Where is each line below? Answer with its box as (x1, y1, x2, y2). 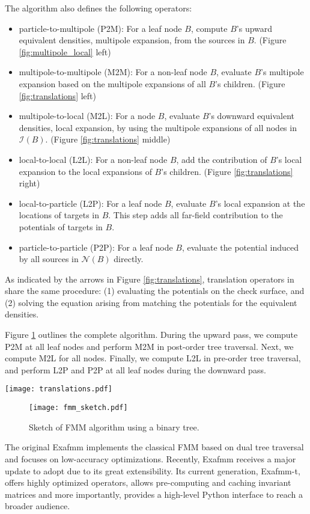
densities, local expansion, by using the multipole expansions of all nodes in (19, 121, 297, 133)
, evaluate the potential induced (181, 240, 299, 253)
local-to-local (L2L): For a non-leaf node (19, 153, 168, 165)
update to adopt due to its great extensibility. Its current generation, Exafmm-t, (5, 464, 300, 477)
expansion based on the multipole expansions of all (19, 77, 206, 90)
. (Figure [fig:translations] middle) (45, 133, 171, 145)
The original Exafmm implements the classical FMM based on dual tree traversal (5, 441, 304, 453)
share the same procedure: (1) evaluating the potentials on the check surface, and (5, 284, 305, 297)
